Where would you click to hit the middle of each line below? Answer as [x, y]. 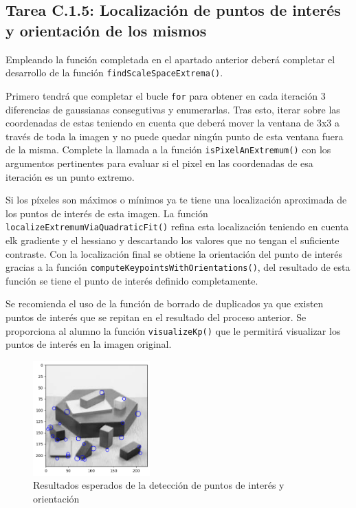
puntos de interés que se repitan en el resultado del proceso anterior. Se [156, 317]
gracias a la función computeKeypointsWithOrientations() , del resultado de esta [178, 267]
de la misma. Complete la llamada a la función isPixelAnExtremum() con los [168, 150]
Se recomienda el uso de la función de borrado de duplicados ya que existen [165, 303]
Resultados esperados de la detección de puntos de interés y [159, 485]
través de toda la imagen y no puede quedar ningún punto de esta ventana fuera [175, 136]
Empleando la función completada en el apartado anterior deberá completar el [170, 59]
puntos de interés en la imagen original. [89, 344]
